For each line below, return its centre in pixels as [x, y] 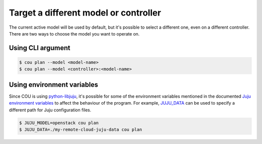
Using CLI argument [40, 48]
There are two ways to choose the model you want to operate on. [74, 34]
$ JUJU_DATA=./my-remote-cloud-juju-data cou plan [81, 129]
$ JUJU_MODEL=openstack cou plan [59, 123]
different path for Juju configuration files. [50, 110]
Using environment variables [54, 84]
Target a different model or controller [85, 13]
